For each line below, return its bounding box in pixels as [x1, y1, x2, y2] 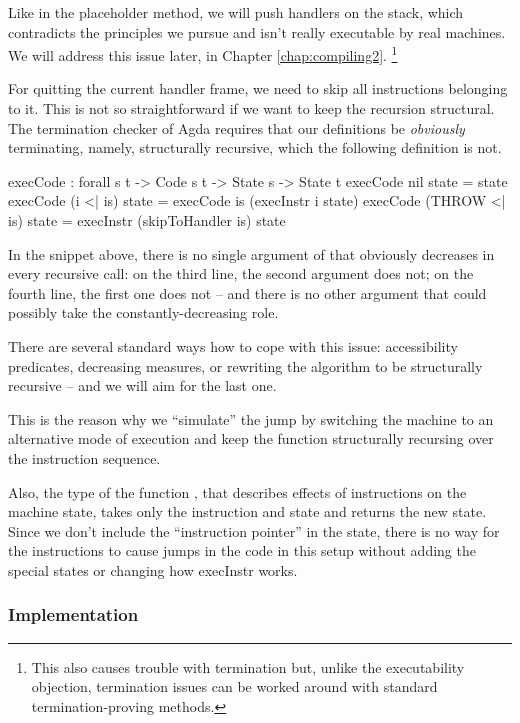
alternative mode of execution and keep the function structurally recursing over [8, 428, 494, 449]
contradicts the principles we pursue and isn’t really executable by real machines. [8, 21, 506, 42]
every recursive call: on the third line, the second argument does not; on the [8, 263, 474, 284]
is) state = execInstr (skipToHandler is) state [8, 210, 286, 230]
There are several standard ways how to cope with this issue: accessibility [8, 335, 458, 356]
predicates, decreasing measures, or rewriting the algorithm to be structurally [8, 355, 483, 376]
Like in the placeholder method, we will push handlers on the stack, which [8, 2, 464, 22]
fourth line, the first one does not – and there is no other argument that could [8, 282, 487, 303]
